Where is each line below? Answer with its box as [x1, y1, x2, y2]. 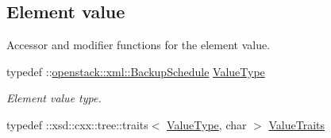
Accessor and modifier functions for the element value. [6, 36, 271, 53]
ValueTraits [268, 116, 325, 132]
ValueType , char [167, 116, 247, 132]
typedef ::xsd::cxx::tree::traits [6, 116, 148, 132]
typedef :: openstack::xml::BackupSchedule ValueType [6, 63, 265, 79]
